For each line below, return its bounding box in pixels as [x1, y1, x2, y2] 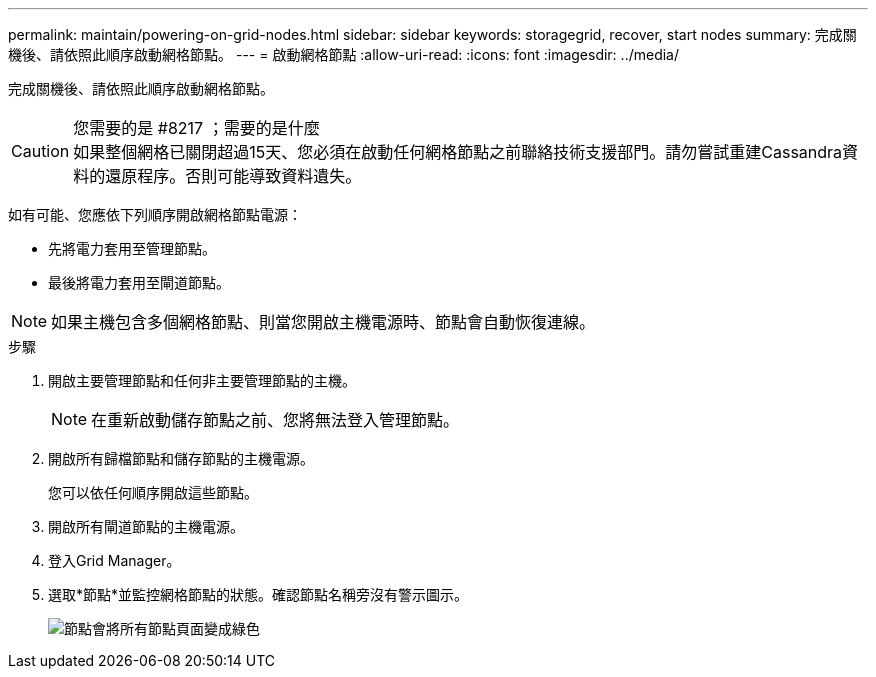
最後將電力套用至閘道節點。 [48, 274, 230, 291]
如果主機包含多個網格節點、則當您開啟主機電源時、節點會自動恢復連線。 [51, 312, 596, 332]
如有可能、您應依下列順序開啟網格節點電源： [8, 206, 302, 223]
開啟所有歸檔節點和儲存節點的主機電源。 [48, 450, 314, 467]
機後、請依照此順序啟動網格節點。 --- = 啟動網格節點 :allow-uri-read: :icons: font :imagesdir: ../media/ [8, 46, 680, 63]
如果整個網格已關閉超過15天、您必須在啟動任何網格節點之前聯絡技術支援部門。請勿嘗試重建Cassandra [73, 142, 843, 162]
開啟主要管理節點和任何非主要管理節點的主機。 [48, 372, 356, 389]
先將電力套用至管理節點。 [48, 240, 216, 257]
